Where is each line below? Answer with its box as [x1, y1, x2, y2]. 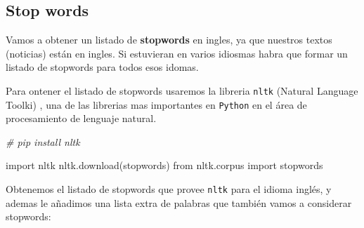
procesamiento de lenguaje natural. [6, 111, 157, 126]
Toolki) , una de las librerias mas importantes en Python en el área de [6, 97, 307, 112]
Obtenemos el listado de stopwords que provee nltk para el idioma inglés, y [6, 182, 332, 196]
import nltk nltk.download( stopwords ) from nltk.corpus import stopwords [6, 158, 323, 173]
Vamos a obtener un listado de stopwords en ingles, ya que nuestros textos [6, 32, 332, 47]
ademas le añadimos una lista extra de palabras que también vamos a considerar [6, 195, 352, 210]
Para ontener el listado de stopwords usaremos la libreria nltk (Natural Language [6, 83, 358, 98]
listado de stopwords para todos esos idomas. [6, 60, 199, 74]
